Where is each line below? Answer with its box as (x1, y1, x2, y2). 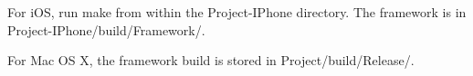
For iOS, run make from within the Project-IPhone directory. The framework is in (7, 3, 467, 21)
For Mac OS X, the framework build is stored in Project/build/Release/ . (7, 51, 415, 70)
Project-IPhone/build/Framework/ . (7, 20, 205, 39)
